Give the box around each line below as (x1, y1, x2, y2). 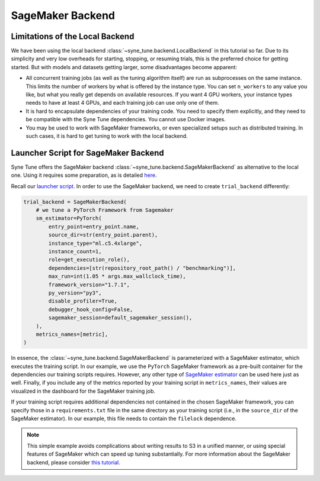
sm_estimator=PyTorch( (36, 215, 102, 222)
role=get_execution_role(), (48, 256, 130, 263)
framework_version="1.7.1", (48, 281, 130, 288)
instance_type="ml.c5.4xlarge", (48, 240, 142, 247)
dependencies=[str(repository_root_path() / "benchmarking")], (48, 264, 236, 272)
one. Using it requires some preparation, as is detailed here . (11, 172, 157, 179)
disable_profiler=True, (48, 298, 118, 305)
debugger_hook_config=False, (48, 306, 133, 313)
